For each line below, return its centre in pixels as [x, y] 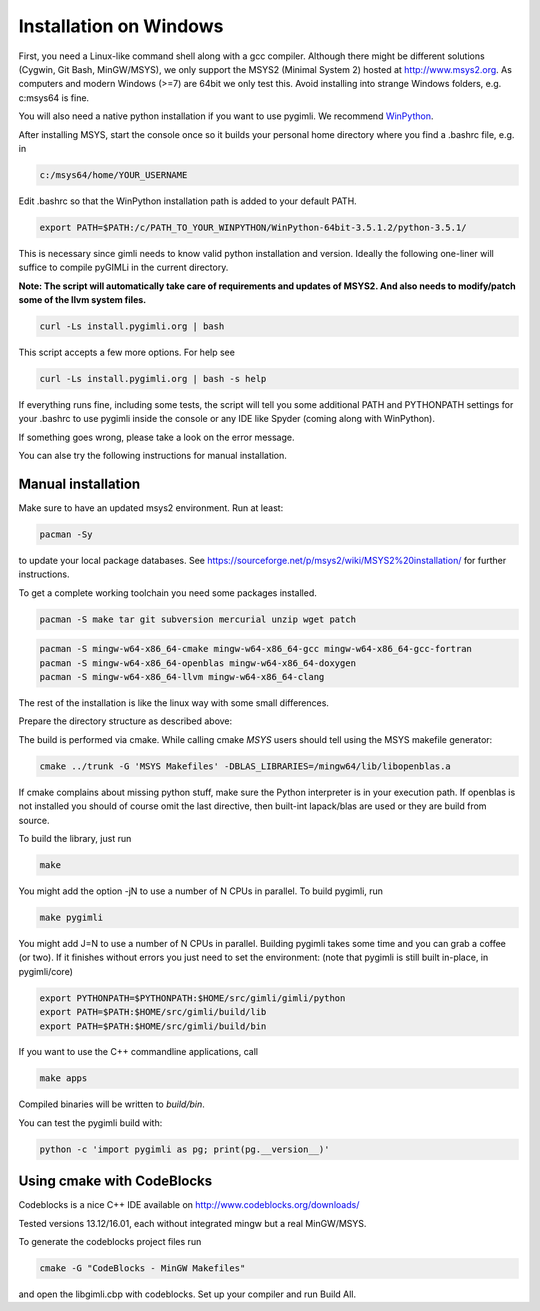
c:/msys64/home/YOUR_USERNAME [113, 174]
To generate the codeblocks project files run [110, 1242]
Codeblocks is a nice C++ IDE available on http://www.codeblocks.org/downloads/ [189, 1205]
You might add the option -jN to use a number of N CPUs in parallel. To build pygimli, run [201, 891]
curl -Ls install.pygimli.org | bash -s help [153, 378]
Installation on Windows [121, 26]
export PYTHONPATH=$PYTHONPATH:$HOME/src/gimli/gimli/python [192, 998]
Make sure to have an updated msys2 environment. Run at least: [151, 508]
